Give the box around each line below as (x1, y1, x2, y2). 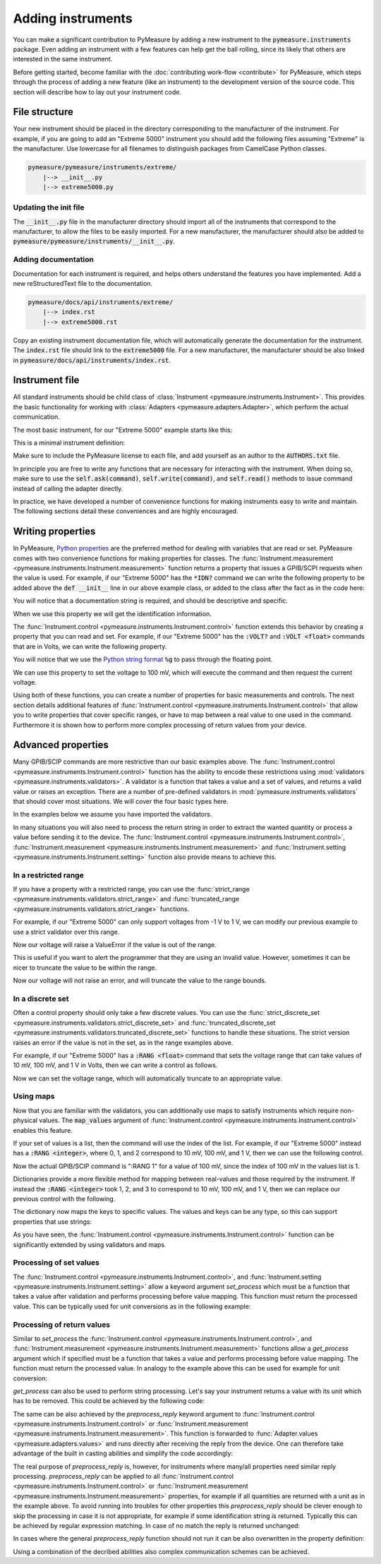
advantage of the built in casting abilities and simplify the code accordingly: (13, 1449, 233, 1457)
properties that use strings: (13, 1217, 92, 1226)
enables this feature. (13, 1126, 73, 1134)
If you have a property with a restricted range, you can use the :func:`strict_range (13, 885, 250, 894)
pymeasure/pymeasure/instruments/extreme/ (28, 163, 177, 172)
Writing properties (13, 526, 96, 538)
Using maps (13, 1091, 55, 1101)
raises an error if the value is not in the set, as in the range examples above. (13, 1038, 234, 1047)
